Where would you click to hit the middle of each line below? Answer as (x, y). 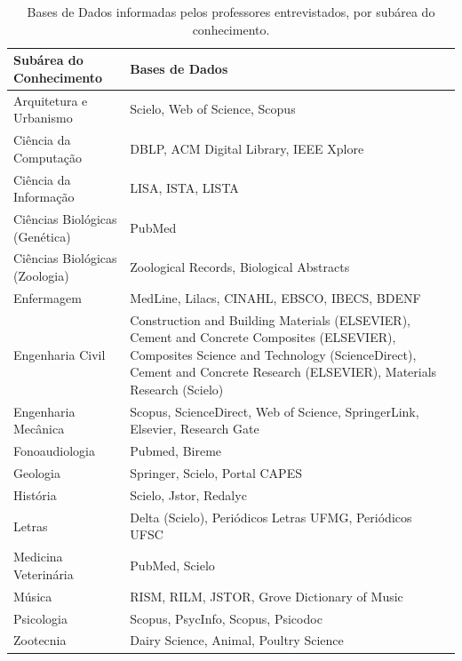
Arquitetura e (51, 100)
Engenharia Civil (60, 354)
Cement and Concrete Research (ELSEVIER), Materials (283, 372)
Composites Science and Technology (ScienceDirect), (273, 354)
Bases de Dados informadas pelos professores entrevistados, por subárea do (231, 12)
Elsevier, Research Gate (195, 429)
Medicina (38, 557)
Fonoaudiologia (55, 451)
